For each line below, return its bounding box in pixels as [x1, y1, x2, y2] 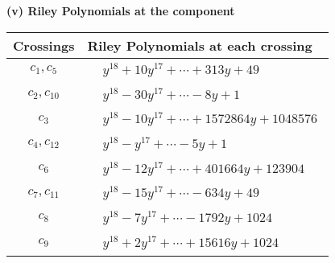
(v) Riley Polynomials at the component [6, 2, 235, 18]
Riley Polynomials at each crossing [87, 35, 312, 55]
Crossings [13, 35, 75, 55]
